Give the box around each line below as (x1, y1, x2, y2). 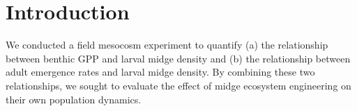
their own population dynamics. (6, 92, 142, 106)
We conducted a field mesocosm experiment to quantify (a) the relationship (6, 37, 328, 52)
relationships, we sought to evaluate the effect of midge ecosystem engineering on (6, 78, 351, 92)
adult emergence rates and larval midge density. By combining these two (6, 65, 315, 79)
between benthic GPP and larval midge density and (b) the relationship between (6, 51, 351, 65)
